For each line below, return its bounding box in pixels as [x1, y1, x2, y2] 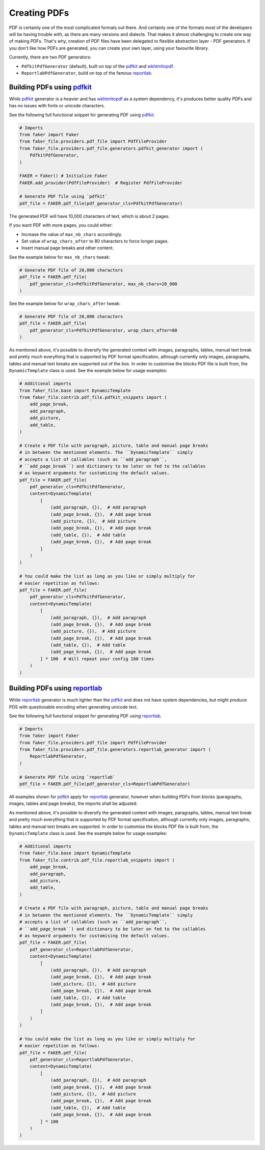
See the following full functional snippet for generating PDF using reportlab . [9, 713, 162, 719]
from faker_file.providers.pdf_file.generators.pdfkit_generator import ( [19, 146, 204, 151]
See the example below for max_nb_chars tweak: [9, 254, 110, 260]
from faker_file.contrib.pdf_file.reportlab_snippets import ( [19, 857, 175, 863]
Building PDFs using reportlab [9, 684, 103, 693]
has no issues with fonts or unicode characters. [9, 103, 106, 109]
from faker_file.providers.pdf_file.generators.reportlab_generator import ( [19, 747, 211, 752]
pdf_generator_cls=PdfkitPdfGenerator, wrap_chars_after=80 [29, 327, 178, 333]
